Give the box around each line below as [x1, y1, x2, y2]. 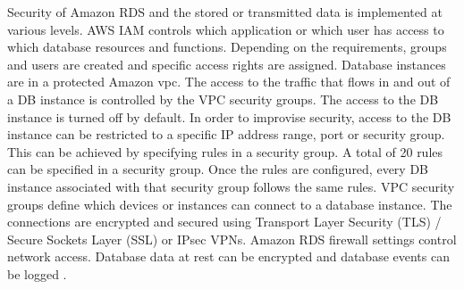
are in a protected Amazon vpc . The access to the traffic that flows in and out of [7, 72, 451, 91]
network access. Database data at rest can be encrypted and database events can [7, 247, 450, 266]
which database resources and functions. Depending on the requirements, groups [7, 37, 447, 56]
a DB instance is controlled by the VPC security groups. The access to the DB [7, 89, 439, 108]
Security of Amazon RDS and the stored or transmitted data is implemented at [7, 3, 443, 21]
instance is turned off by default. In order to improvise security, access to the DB [7, 107, 451, 126]
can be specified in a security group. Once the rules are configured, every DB [7, 160, 429, 178]
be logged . [7, 264, 67, 283]
